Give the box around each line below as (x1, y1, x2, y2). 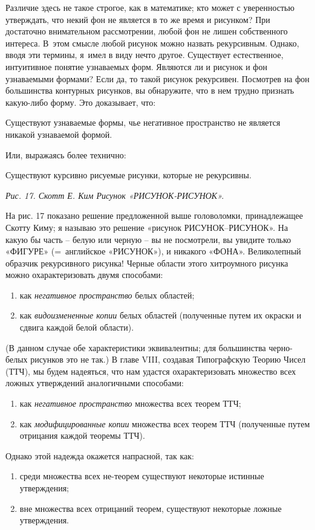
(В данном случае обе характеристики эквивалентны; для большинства (5, 341, 266, 354)
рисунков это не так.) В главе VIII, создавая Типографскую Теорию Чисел (30, 353, 306, 366)
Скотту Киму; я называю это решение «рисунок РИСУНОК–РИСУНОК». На (5, 221, 288, 233)
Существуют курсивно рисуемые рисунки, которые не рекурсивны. (5, 169, 252, 181)
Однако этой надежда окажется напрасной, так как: (5, 449, 194, 462)
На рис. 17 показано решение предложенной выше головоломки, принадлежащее (5, 209, 304, 222)
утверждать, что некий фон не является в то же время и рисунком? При (5, 13, 270, 25)
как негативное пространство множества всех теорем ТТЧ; (19, 397, 241, 410)
